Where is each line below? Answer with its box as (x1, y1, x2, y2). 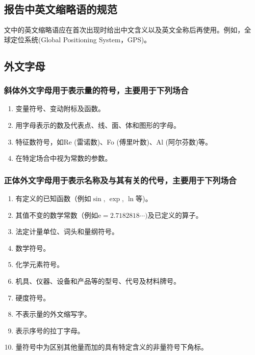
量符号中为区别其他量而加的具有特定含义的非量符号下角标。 (15, 342, 208, 352)
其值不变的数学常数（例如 (15, 209, 98, 220)
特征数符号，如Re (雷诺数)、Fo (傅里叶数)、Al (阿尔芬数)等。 (15, 136, 212, 147)
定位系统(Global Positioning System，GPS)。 (10, 34, 151, 44)
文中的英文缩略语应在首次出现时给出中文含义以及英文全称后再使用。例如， (4, 25, 244, 35)
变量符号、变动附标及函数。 (15, 103, 105, 114)
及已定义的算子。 (147, 209, 203, 220)
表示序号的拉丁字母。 (15, 325, 84, 335)
